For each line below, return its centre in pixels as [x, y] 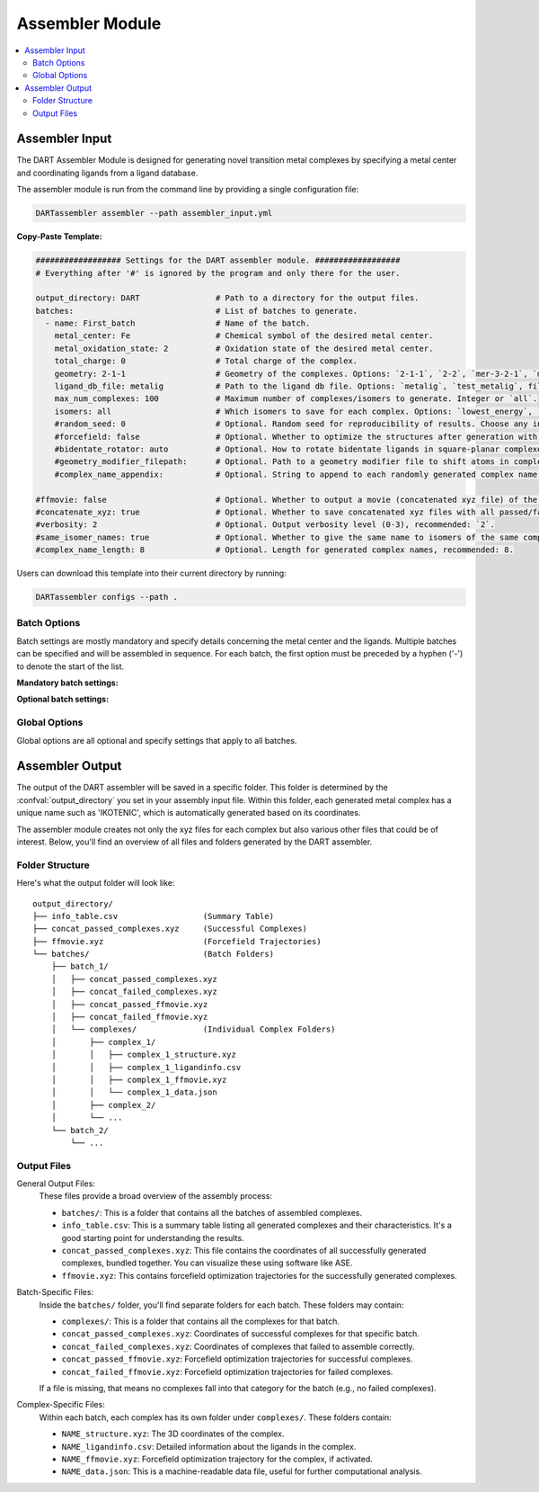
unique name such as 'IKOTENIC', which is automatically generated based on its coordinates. [189, 813]
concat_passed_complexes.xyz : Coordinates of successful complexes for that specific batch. [240, 1334]
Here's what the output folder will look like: [96, 883]
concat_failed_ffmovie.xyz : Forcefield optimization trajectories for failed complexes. [227, 1371]
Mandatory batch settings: [67, 683]
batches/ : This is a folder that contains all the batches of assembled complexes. [212, 1212]
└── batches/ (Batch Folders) [153, 954]
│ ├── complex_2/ [103, 1105]
